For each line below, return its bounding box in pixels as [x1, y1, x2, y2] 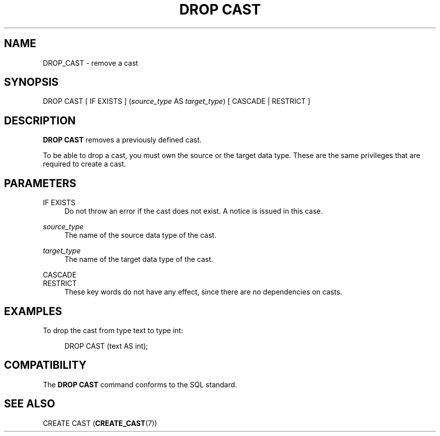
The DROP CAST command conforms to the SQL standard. [43, 380, 237, 389]
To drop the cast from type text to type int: [43, 326, 183, 335]
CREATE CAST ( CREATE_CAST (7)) [43, 418, 157, 427]
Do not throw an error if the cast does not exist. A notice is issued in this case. [64, 207, 323, 216]
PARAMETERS [4, 177, 76, 190]
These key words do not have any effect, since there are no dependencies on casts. [64, 287, 343, 297]
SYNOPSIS [4, 76, 59, 89]
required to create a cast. [43, 160, 126, 169]
